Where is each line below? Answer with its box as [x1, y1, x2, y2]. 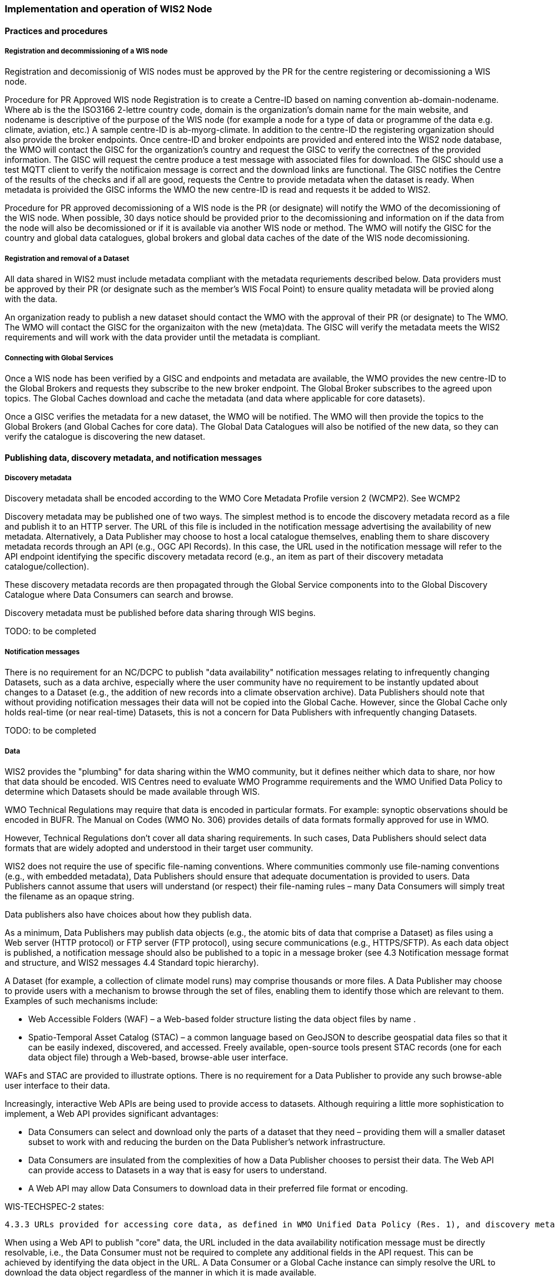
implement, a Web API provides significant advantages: [5, 1108, 219, 1119]
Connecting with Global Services [5, 353, 113, 362]
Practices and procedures [5, 25, 108, 36]
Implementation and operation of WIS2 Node [5, 3, 212, 15]
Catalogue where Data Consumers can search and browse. [5, 590, 233, 600]
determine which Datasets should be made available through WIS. [5, 786, 260, 796]
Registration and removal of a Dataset [5, 254, 129, 263]
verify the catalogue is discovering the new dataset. [5, 431, 205, 441]
